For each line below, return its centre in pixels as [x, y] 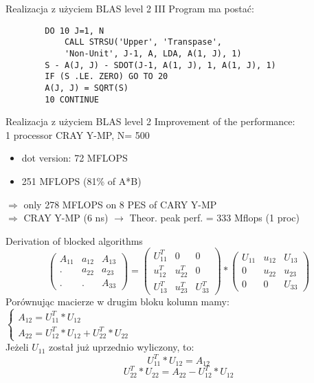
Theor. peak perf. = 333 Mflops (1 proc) [214, 218]
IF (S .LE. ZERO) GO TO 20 [106, 77]
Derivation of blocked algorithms [74, 240]
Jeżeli [17, 347]
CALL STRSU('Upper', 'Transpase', [143, 42]
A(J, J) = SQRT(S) [87, 88]
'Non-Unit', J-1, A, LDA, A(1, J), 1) [153, 53]
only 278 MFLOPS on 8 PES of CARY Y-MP [120, 204]
